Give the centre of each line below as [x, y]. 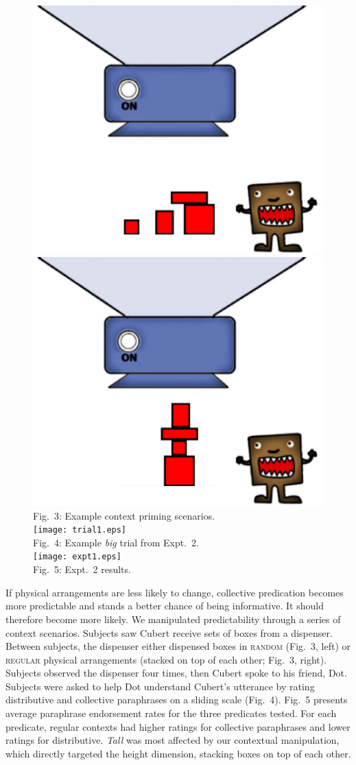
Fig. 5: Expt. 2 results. [82, 569]
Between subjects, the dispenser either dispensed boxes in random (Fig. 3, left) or [178, 646]
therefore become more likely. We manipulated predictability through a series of [173, 619]
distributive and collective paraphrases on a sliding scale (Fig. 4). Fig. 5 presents [177, 700]
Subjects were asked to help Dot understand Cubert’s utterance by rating [160, 686]
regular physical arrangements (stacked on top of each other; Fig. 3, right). [166, 659]
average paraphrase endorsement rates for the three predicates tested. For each [171, 713]
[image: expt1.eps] [77, 557]
